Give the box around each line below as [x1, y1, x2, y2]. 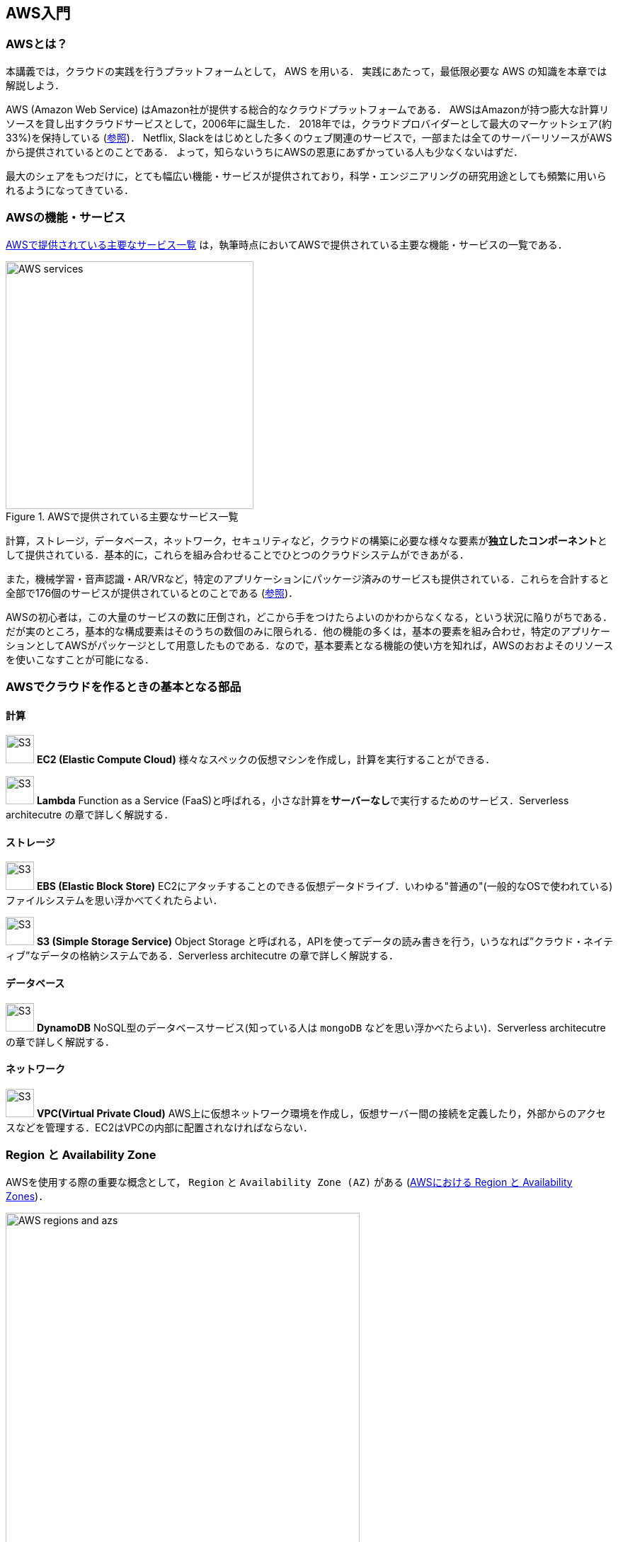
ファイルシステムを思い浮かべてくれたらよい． [6, 894, 223, 907]
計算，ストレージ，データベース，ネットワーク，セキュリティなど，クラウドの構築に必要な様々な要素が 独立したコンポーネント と [6, 534, 607, 547]
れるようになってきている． [6, 183, 134, 196]
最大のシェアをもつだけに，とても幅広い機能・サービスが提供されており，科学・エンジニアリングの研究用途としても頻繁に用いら [6, 169, 607, 182]
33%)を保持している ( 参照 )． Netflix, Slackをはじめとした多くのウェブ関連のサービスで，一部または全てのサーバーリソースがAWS [6, 131, 612, 144]
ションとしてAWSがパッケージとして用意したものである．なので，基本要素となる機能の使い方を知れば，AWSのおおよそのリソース [6, 639, 614, 651]
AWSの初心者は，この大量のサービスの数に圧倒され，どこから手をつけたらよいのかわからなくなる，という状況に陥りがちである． [6, 610, 613, 623]
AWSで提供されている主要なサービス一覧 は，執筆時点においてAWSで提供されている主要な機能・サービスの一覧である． [6, 238, 568, 251]
